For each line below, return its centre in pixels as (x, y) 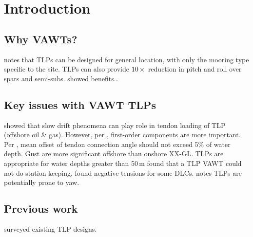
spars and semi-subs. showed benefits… (61, 78)
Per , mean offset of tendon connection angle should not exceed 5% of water (117, 144)
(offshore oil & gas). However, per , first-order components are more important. (122, 135)
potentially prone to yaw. (42, 182)
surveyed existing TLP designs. (50, 228)
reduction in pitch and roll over (195, 69)
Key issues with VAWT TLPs (80, 104)
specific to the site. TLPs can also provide (67, 69)
